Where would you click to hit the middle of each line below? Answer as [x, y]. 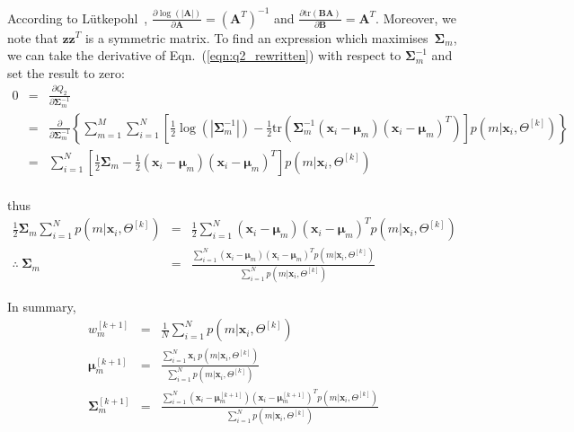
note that [33, 37]
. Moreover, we [416, 18]
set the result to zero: [66, 72]
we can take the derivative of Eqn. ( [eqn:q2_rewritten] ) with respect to [204, 55]
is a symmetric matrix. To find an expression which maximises [256, 37]
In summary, [42, 306]
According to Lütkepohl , [78, 18]
